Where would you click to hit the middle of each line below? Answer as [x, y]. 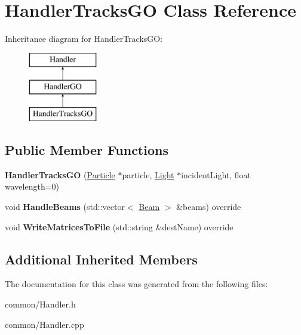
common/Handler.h [40, 304]
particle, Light [148, 174]
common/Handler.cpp [44, 324]
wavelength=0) [32, 186]
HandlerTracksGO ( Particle [60, 174]
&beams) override [209, 207]
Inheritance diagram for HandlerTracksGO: [84, 39]
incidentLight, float [216, 174]
